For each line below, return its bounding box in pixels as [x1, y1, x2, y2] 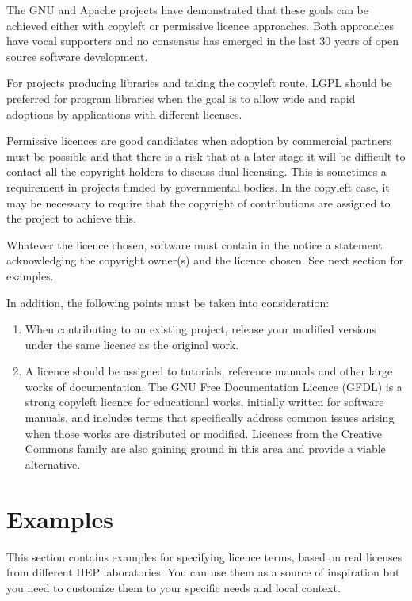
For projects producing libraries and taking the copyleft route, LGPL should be [6, 74, 392, 91]
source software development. [6, 48, 148, 64]
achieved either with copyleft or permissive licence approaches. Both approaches [6, 17, 395, 33]
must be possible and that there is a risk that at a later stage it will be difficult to [6, 147, 406, 164]
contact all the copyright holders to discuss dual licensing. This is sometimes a [6, 163, 387, 180]
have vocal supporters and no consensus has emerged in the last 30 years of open [6, 32, 399, 49]
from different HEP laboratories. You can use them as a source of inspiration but [6, 564, 400, 580]
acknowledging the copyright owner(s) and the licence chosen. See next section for [6, 252, 404, 268]
